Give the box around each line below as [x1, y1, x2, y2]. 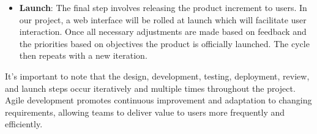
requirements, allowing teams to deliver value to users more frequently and [5, 105, 285, 118]
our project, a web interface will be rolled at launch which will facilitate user [19, 13, 307, 26]
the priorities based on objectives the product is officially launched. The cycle [19, 37, 310, 50]
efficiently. [5, 117, 43, 130]
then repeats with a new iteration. [19, 49, 147, 62]
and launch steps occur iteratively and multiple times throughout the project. [5, 81, 296, 94]
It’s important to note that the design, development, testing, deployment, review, [5, 69, 310, 82]
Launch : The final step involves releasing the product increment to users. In [19, 1, 307, 13]
